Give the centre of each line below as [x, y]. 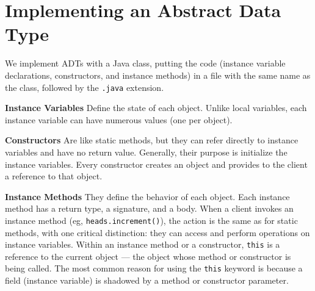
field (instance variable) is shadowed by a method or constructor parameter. [147, 280]
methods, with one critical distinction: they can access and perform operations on [157, 232]
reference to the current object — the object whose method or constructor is [148, 256]
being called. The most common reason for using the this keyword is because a [154, 268]
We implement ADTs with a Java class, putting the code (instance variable [145, 63]
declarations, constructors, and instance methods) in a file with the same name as [158, 75]
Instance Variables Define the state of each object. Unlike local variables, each [156, 108]
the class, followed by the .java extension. [85, 87]
